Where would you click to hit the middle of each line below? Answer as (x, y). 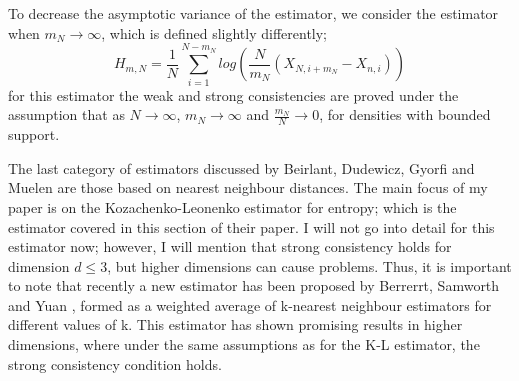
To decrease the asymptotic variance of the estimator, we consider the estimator (253, 13)
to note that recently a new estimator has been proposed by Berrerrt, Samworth (254, 285)
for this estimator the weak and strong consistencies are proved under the (233, 94)
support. (34, 134)
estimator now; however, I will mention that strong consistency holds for (230, 246)
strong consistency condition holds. (115, 363)
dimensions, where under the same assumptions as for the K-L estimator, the (244, 344)
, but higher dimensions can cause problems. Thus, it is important (309, 265)
